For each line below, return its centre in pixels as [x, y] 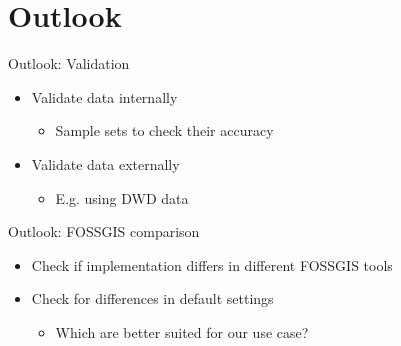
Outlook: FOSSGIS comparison [104, 231]
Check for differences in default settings [152, 298]
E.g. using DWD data [122, 197]
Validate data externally [105, 163]
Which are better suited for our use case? [182, 331]
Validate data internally [104, 96]
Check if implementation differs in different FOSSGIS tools [212, 264]
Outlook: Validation [69, 63]
